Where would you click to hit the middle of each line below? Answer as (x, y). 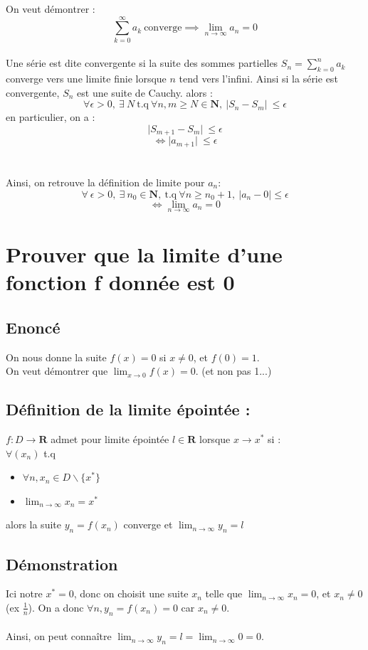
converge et (148, 524)
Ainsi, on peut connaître (59, 636)
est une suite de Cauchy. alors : (145, 92)
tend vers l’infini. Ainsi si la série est (258, 79)
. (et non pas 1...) (233, 371)
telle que (224, 593)
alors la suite (33, 524)
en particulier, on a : (51, 117)
